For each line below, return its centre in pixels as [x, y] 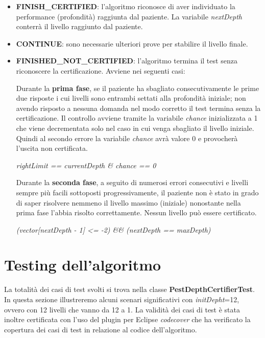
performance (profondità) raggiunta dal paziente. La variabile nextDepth [129, 16]
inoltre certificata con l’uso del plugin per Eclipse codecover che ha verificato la [127, 319]
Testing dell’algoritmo [83, 265]
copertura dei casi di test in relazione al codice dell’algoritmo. [101, 329]
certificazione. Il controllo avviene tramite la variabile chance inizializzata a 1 [137, 118]
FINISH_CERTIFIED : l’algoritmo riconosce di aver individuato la [126, 6]
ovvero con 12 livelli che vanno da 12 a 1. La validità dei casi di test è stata [122, 309]
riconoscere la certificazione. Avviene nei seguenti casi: [101, 70]
